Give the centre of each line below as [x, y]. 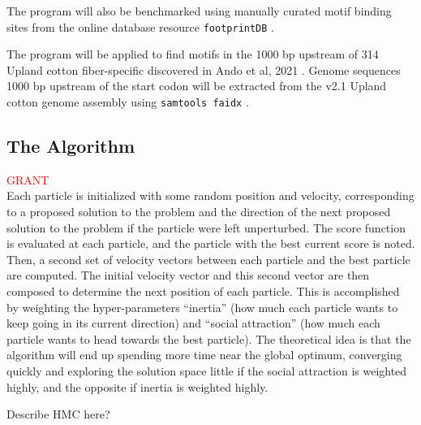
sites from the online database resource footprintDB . [141, 26]
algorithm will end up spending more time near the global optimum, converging [204, 355]
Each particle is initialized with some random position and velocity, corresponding [210, 195]
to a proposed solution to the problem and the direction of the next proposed [199, 212]
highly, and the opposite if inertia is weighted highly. [137, 386]
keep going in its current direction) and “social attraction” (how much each [193, 323]
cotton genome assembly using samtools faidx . [128, 102]
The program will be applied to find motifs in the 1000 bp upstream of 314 [193, 54]
